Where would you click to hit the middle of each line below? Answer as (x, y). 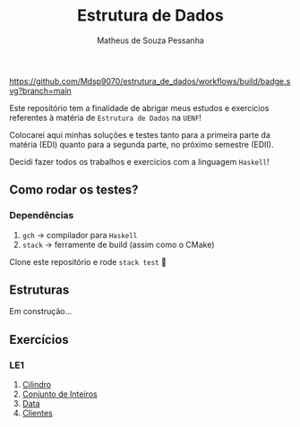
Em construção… (41, 312)
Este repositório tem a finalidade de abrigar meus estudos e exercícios (139, 107)
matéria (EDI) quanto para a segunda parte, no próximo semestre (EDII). (141, 144)
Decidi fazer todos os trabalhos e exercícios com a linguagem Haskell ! (140, 161)
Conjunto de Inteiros (60, 394)
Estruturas (39, 290)
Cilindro (37, 385)
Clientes (38, 414)
